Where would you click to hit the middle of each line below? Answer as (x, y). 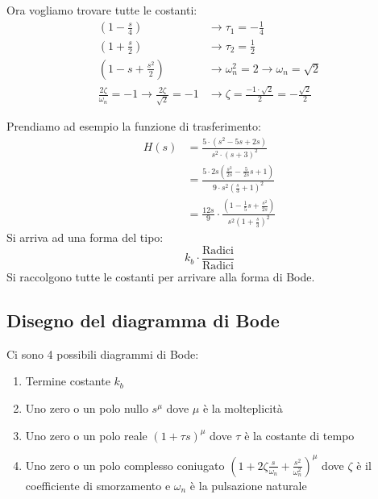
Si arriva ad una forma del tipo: (85, 237)
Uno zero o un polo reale (86, 435)
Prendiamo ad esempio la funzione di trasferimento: (134, 126)
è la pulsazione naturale (248, 485)
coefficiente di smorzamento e (98, 485)
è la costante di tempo (299, 435)
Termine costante (68, 381)
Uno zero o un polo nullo (87, 408)
